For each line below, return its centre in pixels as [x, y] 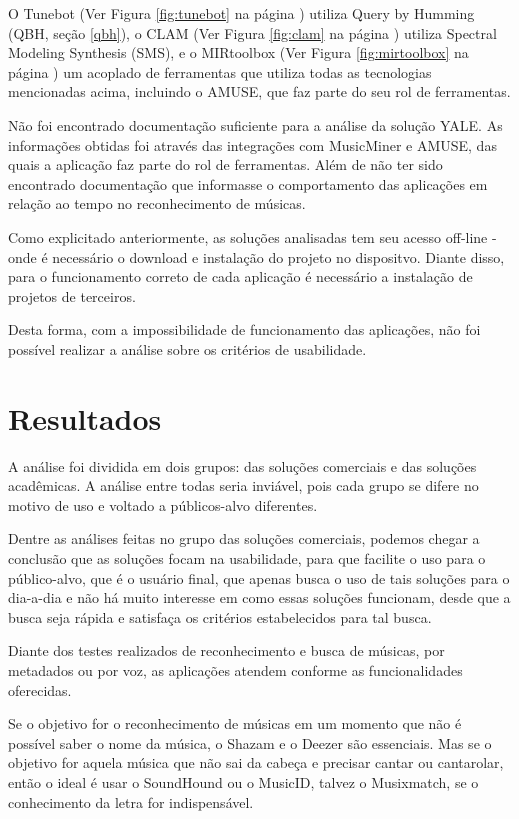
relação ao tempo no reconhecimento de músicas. [157, 203]
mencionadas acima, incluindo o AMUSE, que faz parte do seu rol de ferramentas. [259, 91]
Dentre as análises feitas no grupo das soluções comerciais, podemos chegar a [244, 538]
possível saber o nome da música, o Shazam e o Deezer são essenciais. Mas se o [250, 742]
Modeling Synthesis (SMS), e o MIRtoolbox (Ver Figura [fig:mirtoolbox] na [238, 52]
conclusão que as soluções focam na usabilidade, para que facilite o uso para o [247, 558]
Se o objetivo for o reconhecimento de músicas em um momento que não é [235, 723]
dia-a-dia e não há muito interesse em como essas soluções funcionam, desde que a [259, 597]
